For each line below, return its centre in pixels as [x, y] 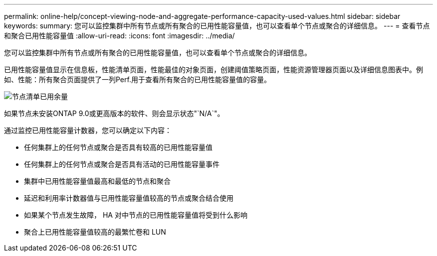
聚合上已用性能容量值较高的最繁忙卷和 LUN [95, 232]
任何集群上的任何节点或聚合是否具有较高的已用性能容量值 [118, 147]
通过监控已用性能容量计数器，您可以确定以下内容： [88, 130]
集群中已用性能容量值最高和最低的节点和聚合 [97, 181]
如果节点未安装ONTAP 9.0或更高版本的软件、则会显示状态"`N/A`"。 [114, 113]
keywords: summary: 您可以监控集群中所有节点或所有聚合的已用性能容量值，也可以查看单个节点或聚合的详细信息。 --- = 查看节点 [217, 26]
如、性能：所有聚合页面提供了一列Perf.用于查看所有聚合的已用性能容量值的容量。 [137, 79]
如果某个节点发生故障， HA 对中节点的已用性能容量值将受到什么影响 [136, 215]
